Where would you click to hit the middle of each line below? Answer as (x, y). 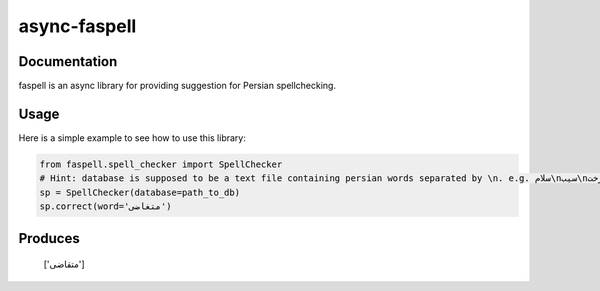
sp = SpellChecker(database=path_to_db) (139, 192)
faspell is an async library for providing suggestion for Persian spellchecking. (177, 86)
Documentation (68, 61)
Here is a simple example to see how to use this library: (132, 137)
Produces (49, 238)
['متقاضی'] (64, 264)
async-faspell (77, 26)
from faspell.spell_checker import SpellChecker (161, 164)
